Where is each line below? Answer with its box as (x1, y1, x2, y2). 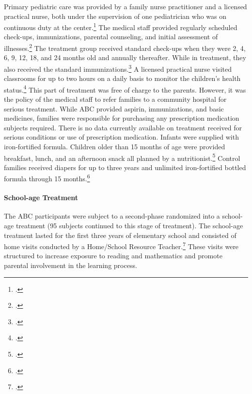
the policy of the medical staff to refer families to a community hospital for (4, 94, 227, 104)
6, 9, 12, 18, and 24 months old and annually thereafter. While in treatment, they (4, 52, 246, 63)
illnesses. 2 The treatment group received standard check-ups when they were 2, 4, (4, 42, 246, 53)
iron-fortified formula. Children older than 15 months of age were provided (4, 141, 225, 151)
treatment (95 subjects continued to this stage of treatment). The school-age (16, 221, 243, 231)
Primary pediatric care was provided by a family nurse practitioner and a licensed (4, 1, 247, 11)
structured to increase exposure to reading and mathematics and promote (4, 251, 222, 261)
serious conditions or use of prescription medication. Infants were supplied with (4, 132, 239, 142)
